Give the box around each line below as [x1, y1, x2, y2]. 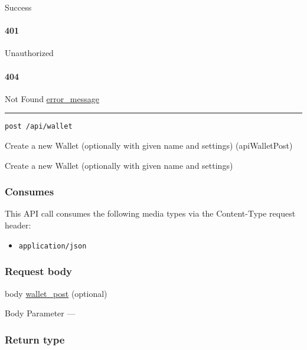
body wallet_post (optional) [5, 287, 107, 299]
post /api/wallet [5, 122, 73, 131]
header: [5, 219, 31, 231]
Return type [5, 332, 65, 346]
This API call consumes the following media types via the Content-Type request [5, 207, 296, 220]
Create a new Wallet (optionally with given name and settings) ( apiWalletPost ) [5, 139, 293, 152]
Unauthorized [5, 47, 54, 59]
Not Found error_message [5, 92, 99, 104]
